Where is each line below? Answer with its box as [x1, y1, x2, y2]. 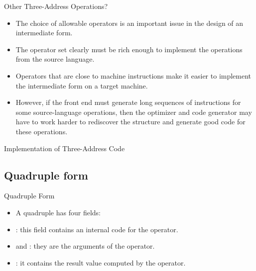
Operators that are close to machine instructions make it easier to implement [15, 70, 252, 81]
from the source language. [15, 54, 95, 64]
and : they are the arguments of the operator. [15, 241, 155, 251]
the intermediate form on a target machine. [15, 80, 148, 90]
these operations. [15, 126, 68, 136]
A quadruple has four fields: [15, 207, 101, 217]
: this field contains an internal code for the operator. [15, 224, 178, 234]
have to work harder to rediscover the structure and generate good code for [15, 116, 246, 127]
